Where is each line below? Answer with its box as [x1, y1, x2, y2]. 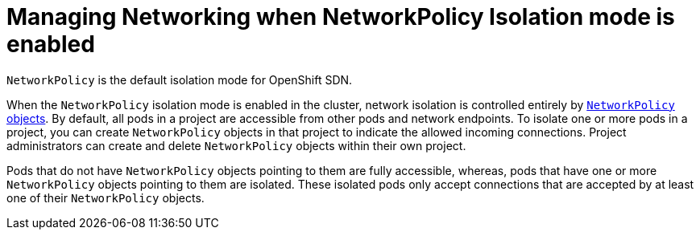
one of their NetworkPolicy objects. [6, 190, 205, 205]
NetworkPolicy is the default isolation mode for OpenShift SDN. [6, 72, 353, 87]
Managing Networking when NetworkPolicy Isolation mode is [6, 3, 675, 31]
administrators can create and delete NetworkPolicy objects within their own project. [6, 138, 466, 153]
